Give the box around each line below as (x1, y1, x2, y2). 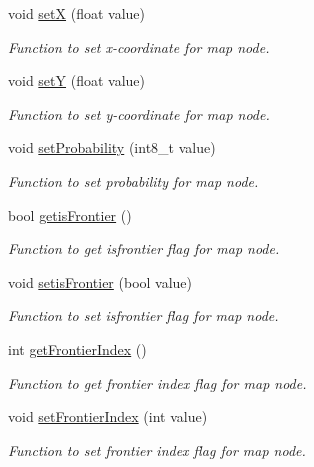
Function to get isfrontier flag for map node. (8, 238, 280, 259)
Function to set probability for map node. (8, 170, 259, 191)
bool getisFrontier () (8, 204, 132, 225)
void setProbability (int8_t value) (8, 137, 216, 158)
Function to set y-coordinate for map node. (8, 103, 270, 124)
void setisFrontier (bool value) (8, 271, 193, 292)
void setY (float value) (8, 70, 145, 91)
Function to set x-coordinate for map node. (8, 36, 270, 57)
